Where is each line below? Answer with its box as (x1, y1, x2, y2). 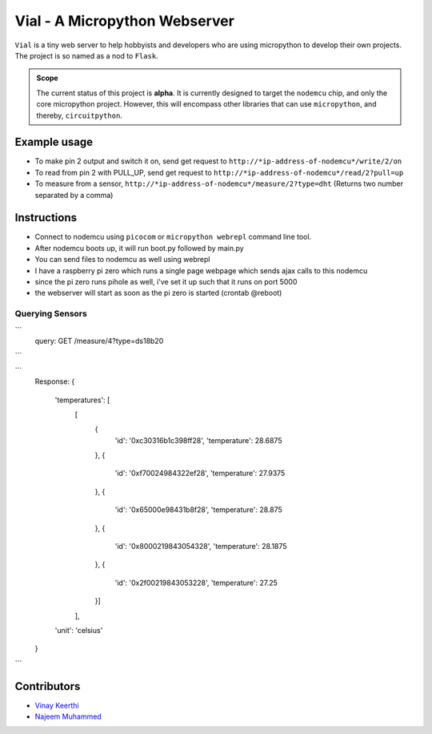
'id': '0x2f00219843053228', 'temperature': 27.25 (114, 578, 278, 587)
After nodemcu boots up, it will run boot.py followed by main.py (34, 243, 244, 252)
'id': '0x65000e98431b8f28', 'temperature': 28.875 (114, 505, 283, 514)
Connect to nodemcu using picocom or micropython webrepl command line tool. (34, 232, 312, 242)
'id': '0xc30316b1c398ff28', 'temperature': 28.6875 (114, 435, 282, 445)
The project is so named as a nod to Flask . (14, 50, 159, 60)
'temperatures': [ (54, 395, 110, 405)
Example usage (14, 135, 94, 149)
